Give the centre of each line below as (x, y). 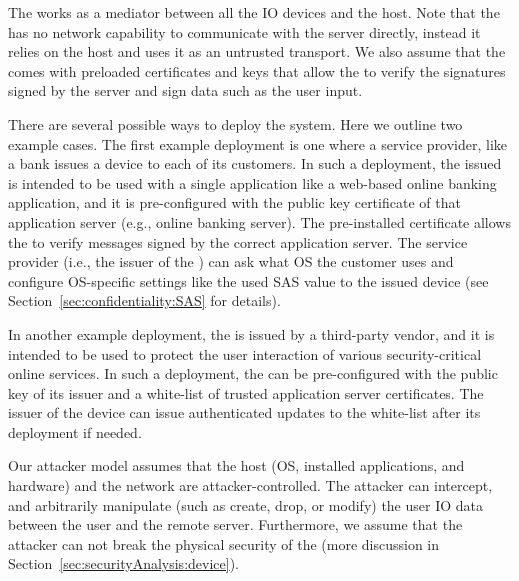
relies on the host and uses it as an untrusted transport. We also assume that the (257, 51)
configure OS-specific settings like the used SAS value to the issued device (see (248, 280)
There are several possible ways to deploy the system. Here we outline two (235, 123)
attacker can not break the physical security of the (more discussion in (224, 543)
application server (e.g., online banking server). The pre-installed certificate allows (259, 221)
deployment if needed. (75, 431)
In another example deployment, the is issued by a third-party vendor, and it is (251, 333)
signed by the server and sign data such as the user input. (185, 90)
